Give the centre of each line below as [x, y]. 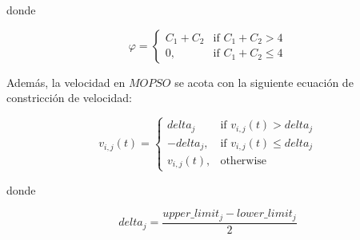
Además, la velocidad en [66, 82]
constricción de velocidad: [69, 98]
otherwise [244, 161]
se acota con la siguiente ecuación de [264, 82]
